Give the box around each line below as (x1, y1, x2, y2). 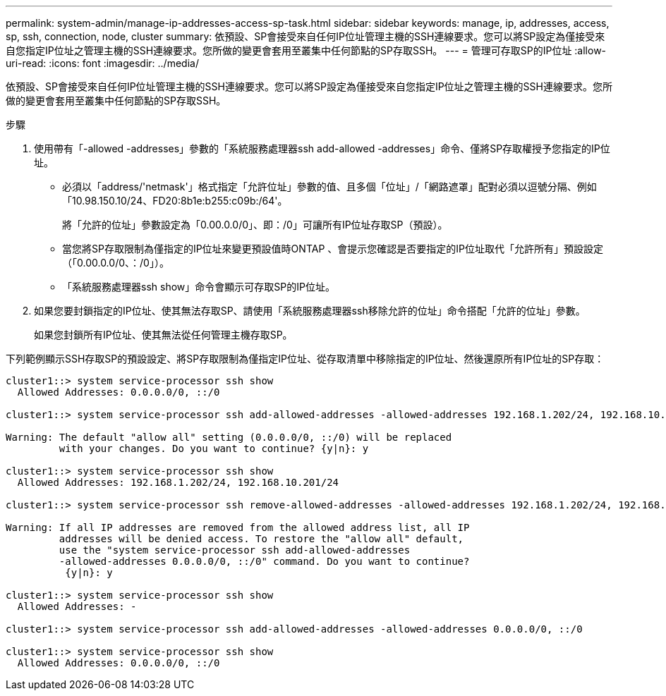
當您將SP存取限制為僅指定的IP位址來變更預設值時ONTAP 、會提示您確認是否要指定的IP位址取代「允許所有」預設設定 (62, 243, 603, 255)
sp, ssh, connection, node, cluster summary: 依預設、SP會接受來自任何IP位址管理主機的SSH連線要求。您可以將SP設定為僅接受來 (6, 30, 605, 42)
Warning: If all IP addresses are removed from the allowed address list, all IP (6, 522, 470, 533)
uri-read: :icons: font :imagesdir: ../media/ (6, 57, 199, 69)
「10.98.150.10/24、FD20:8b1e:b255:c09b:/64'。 (62, 195, 288, 207)
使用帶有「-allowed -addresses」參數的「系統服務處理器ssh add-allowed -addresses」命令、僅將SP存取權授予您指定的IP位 (34, 142, 610, 154)
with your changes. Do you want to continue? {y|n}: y (59, 443, 369, 454)
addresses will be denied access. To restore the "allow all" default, (59, 533, 464, 544)
